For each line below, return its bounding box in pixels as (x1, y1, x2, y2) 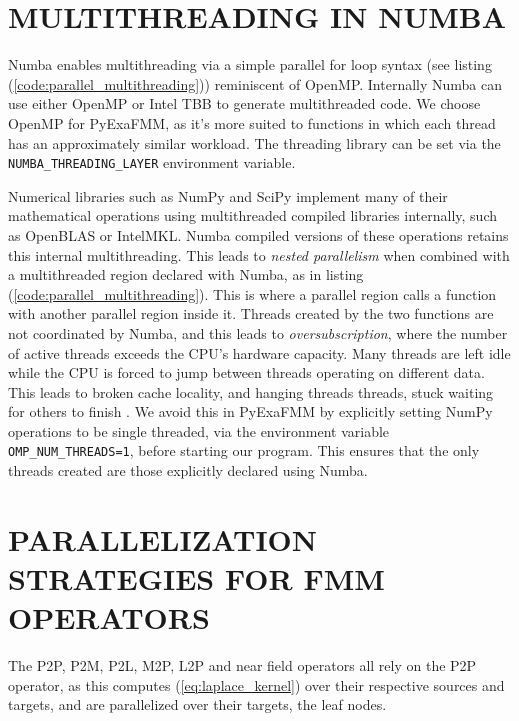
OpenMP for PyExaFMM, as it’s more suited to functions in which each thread (8, 112, 496, 133)
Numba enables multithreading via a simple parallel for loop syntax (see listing (8, 54, 492, 75)
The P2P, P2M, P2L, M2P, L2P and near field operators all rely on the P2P (8, 655, 477, 676)
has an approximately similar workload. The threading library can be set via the (8, 132, 501, 153)
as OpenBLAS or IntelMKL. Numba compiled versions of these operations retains (8, 224, 509, 245)
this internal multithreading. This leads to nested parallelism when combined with (8, 244, 510, 265)
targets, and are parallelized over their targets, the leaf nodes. (8, 694, 387, 715)
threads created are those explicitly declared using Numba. (8, 460, 368, 481)
